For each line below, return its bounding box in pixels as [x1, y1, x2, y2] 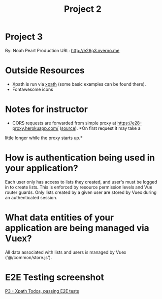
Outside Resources [5, 65, 85, 76]
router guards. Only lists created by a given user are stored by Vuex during [5, 189, 157, 195]
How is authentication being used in [5, 152, 155, 163]
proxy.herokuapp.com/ [12, 125, 59, 131]
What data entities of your [5, 212, 114, 223]
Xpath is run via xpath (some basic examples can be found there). [12, 81, 146, 87]
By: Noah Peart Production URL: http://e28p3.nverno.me [5, 47, 120, 53]
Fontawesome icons [12, 86, 53, 92]
